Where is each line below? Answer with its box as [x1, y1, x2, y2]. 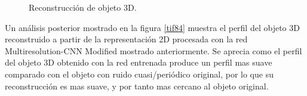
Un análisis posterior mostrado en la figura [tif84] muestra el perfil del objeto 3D [5, 21, 300, 33]
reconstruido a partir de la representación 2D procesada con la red [5, 33, 248, 45]
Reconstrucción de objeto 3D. [29, 1, 137, 13]
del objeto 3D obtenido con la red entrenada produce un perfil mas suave [5, 56, 272, 69]
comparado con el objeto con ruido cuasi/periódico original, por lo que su [5, 67, 274, 80]
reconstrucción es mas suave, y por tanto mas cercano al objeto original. [5, 79, 269, 92]
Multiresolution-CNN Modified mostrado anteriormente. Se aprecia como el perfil [5, 44, 302, 57]
